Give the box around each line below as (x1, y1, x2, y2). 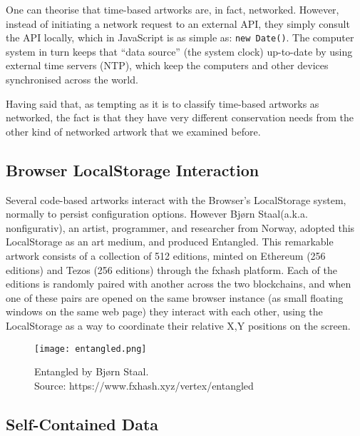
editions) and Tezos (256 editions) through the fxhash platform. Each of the (6, 262, 337, 277)
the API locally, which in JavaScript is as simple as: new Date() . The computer (6, 30, 354, 45)
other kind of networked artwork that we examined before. (6, 123, 261, 138)
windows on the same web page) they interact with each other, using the (6, 304, 323, 319)
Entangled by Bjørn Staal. (34, 364, 149, 379)
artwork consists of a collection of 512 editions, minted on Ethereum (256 (6, 248, 326, 263)
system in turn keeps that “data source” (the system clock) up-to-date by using (6, 44, 353, 59)
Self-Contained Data (6, 412, 159, 435)
